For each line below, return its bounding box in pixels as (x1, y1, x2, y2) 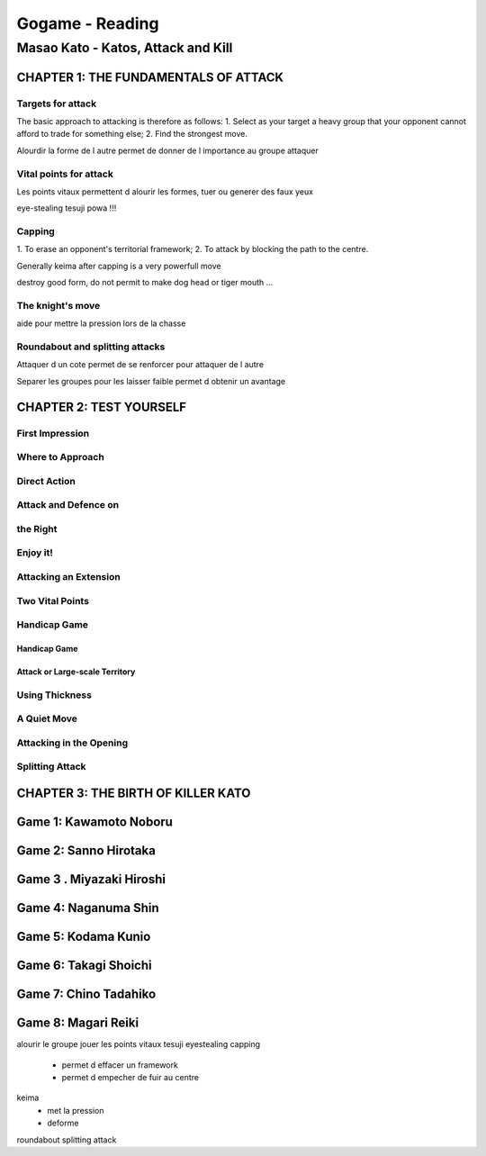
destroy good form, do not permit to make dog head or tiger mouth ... (16, 277, 274, 288)
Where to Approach (16, 451, 105, 464)
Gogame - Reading (16, 14, 159, 33)
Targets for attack (16, 97, 97, 110)
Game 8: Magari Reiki (16, 1016, 139, 1031)
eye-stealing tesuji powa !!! (16, 203, 117, 213)
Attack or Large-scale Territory (16, 666, 136, 677)
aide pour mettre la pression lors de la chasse (16, 318, 186, 329)
